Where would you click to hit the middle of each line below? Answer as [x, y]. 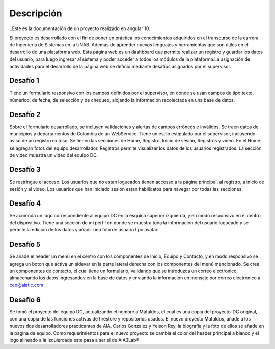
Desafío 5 [25, 244]
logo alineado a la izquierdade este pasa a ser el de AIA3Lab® [74, 340]
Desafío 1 [24, 81]
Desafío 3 [25, 170]
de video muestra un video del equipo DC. [54, 155]
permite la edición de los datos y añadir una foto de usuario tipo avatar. [84, 230]
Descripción [36, 13]
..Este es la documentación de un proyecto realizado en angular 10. [80, 28]
